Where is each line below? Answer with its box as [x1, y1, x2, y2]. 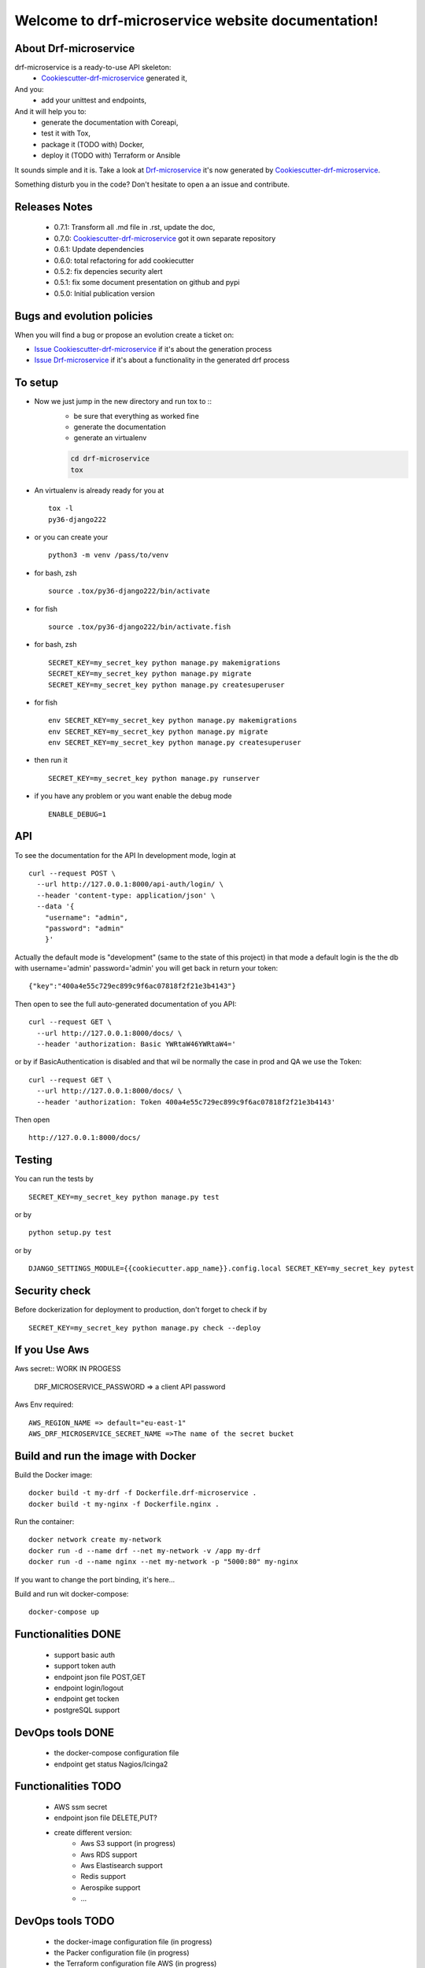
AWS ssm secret [54, 1802, 108, 1811]
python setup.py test [28, 1228, 112, 1237]
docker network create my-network [28, 1535, 161, 1544]
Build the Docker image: [14, 1470, 93, 1479]
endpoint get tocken [54, 1694, 120, 1704]
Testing [14, 1153, 53, 1167]
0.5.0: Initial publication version [54, 288, 155, 298]
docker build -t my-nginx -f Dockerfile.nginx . [28, 1500, 220, 1508]
